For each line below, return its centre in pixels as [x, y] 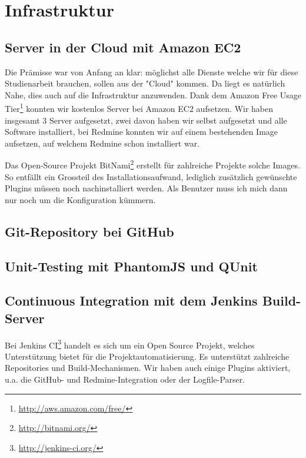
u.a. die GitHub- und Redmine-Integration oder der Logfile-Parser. [125, 379]
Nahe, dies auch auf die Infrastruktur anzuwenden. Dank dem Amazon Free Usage [153, 94]
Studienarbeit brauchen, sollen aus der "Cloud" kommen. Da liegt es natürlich [145, 83]
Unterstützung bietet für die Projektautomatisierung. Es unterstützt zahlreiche [147, 356]
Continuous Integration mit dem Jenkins [131, 301]
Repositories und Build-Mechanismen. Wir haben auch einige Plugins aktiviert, [148, 368]
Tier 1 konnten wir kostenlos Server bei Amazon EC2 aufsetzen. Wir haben [139, 108]
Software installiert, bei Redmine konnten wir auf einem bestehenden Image [142, 132]
